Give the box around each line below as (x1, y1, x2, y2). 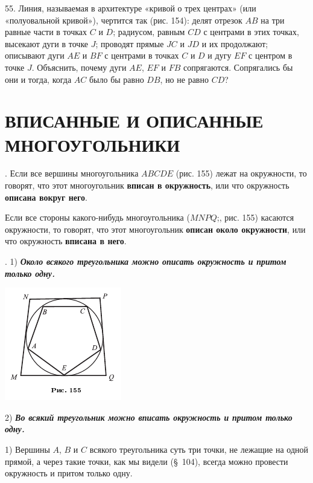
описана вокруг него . (5, 190, 87, 203)
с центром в (248, 49, 292, 62)
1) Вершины (5, 443, 50, 455)
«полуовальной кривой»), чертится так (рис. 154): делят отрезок (5, 13, 242, 26)
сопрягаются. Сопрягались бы (183, 60, 293, 73)
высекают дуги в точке (5, 37, 89, 50)
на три (261, 13, 285, 26)
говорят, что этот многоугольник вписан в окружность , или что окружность (5, 179, 289, 192)
